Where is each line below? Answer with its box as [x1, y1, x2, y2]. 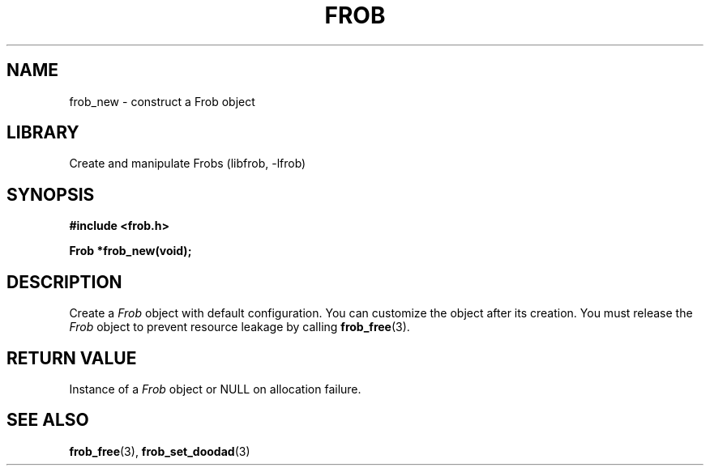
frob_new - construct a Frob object [69, 94, 255, 108]
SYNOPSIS [6, 184, 95, 205]
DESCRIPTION [6, 271, 122, 292]
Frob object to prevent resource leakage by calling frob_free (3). [69, 320, 410, 334]
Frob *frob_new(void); [69, 244, 192, 258]
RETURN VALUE [6, 347, 137, 368]
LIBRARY [6, 122, 79, 143]
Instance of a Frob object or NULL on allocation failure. [69, 381, 361, 396]
